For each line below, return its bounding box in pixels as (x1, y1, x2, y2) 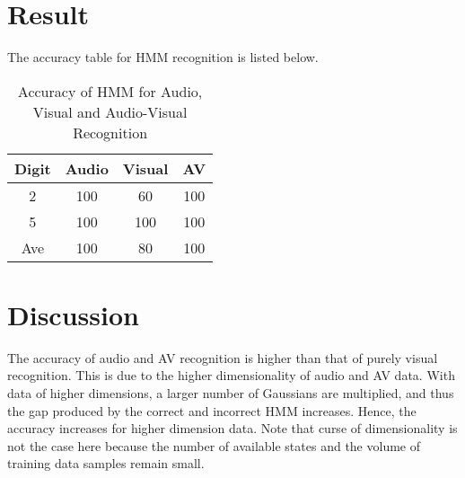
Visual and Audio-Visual (32, 101, 188, 122)
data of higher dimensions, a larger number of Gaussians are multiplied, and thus (7, 384, 454, 403)
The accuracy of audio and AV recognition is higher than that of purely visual (7, 348, 438, 367)
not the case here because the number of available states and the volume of (7, 436, 420, 455)
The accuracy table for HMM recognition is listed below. (7, 48, 319, 66)
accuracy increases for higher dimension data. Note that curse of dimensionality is (7, 419, 458, 438)
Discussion (7, 296, 139, 332)
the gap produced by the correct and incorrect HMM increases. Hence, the (7, 401, 417, 420)
